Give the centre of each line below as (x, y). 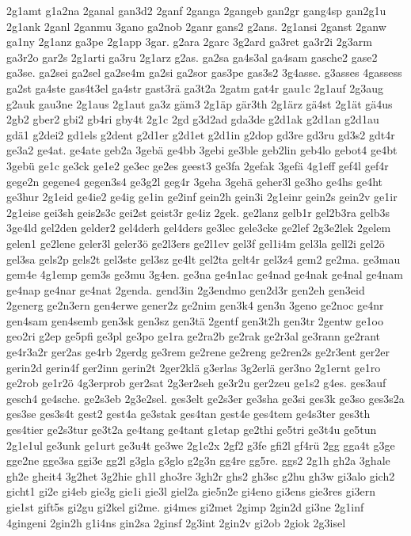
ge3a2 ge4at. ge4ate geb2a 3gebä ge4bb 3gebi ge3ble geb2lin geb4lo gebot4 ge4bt (202, 150)
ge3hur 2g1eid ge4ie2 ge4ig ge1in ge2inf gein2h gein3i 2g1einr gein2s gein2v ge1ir (202, 197)
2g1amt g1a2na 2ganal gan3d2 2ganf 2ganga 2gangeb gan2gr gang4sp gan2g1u (196, 10)
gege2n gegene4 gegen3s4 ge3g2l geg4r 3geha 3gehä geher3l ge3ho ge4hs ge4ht (194, 181)
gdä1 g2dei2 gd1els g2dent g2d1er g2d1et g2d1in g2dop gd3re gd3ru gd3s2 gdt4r (201, 134)
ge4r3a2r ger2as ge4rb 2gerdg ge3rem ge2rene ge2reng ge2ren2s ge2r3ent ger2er (198, 352)
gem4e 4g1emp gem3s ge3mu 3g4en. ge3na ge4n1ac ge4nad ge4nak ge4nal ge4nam (205, 274)
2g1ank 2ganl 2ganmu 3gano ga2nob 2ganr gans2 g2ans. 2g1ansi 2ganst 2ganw (196, 26)
